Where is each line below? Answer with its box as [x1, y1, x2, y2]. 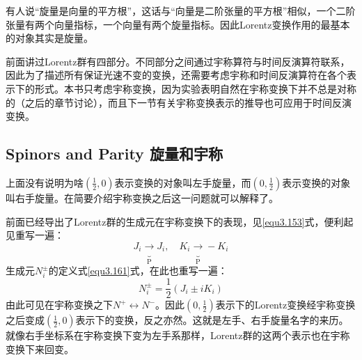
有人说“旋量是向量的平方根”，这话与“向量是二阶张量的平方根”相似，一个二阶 [6, 3, 356, 17]
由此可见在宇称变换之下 [6, 297, 113, 312]
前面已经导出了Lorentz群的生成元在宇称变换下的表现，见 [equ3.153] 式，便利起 [6, 214, 354, 228]
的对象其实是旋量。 [6, 31, 93, 45]
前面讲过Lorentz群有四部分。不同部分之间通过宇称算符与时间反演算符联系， [6, 54, 350, 68]
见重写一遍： [6, 228, 64, 242]
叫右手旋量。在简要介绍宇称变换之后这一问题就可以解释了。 [6, 190, 278, 205]
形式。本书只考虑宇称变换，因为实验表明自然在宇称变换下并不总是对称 [34, 81, 356, 95]
